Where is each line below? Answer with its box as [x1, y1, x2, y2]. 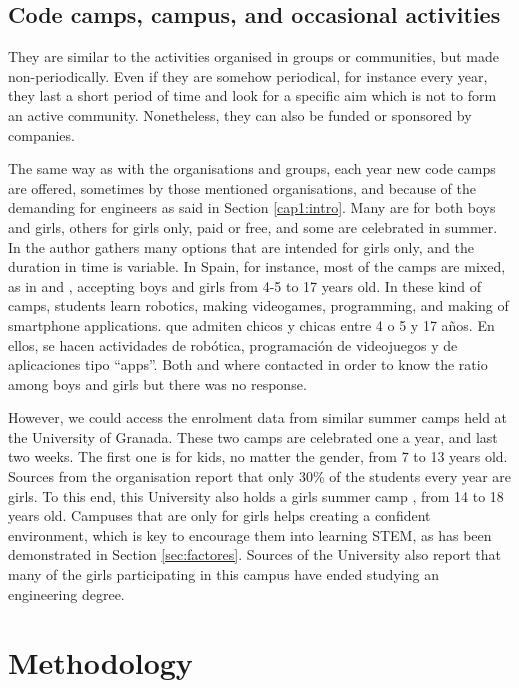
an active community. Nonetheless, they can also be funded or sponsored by [8, 104, 472, 125]
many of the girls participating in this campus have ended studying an [8, 564, 439, 585]
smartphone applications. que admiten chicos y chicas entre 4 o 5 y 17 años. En [8, 314, 495, 335]
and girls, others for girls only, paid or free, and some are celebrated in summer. [8, 216, 498, 237]
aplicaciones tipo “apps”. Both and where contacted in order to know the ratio [8, 354, 488, 375]
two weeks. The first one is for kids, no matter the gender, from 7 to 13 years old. [8, 446, 508, 467]
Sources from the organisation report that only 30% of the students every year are [8, 466, 512, 487]
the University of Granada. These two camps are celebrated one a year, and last [8, 426, 498, 447]
